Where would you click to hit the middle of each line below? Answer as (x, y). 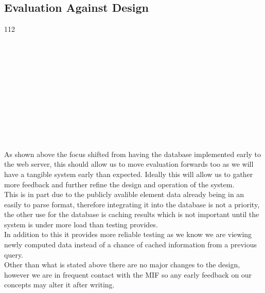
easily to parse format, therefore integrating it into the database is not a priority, (132, 204)
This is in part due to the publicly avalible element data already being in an (124, 194)
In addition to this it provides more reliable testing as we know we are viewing (128, 234)
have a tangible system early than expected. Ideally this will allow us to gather (129, 174)
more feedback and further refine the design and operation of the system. (119, 184)
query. (14, 254)
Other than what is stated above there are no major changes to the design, (122, 265)
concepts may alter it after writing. (59, 285)
